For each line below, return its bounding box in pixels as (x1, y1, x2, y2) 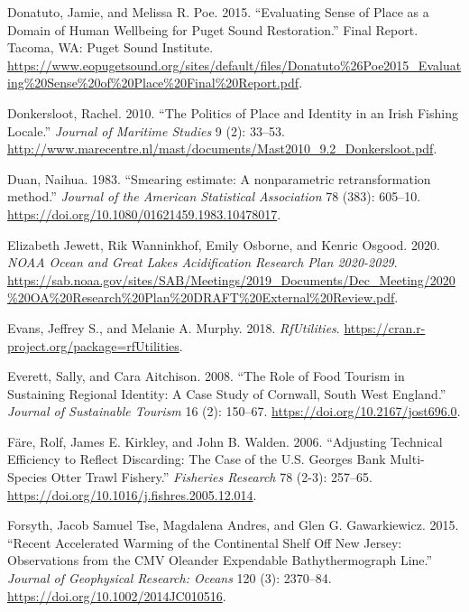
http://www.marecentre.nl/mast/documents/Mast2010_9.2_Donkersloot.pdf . (7, 139, 437, 158)
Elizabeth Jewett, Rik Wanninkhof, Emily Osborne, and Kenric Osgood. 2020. (7, 235, 440, 254)
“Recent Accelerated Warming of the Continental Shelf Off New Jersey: (7, 533, 402, 552)
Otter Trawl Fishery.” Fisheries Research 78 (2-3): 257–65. (51, 468, 372, 487)
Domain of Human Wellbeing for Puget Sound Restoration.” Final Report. (7, 20, 418, 39)
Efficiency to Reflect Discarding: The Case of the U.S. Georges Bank (7, 450, 386, 468)
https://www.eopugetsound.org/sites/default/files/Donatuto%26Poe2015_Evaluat (7, 55, 462, 74)
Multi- (390, 450, 425, 468)
